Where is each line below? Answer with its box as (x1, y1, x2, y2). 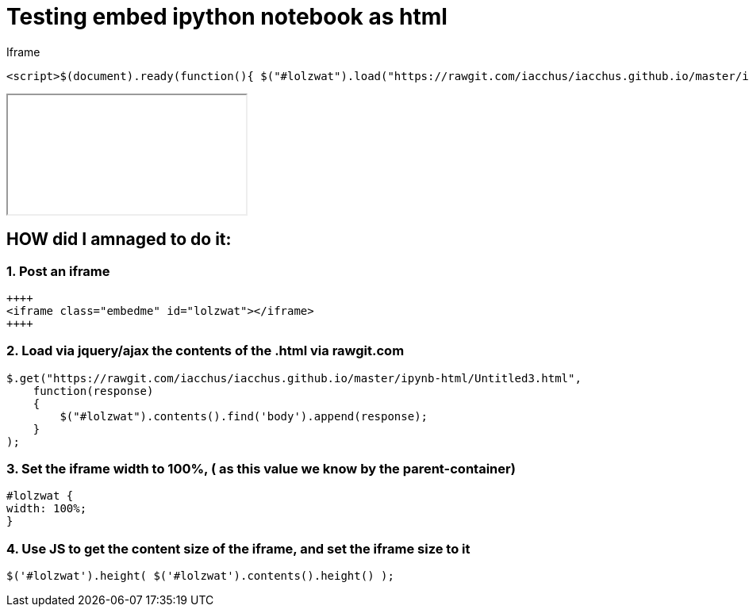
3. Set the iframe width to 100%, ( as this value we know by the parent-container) (6, 461, 516, 477)
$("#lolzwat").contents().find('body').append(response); (60, 409, 428, 423)
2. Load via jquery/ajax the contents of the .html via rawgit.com (6, 343, 405, 359)
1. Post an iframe (6, 262, 110, 279)
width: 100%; (6, 502, 87, 515)
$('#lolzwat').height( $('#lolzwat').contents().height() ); (6, 569, 394, 583)
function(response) (33, 384, 154, 397)
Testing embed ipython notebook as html (6, 3, 447, 30)
